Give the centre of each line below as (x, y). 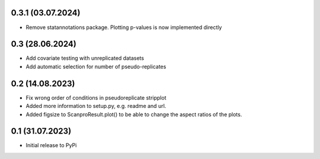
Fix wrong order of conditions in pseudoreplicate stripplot (96, 97)
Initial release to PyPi (51, 145)
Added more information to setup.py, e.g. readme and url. (96, 106)
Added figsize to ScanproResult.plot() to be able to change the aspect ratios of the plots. (134, 114)
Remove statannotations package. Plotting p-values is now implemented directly (124, 27)
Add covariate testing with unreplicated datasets (85, 58)
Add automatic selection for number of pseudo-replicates (96, 66)
